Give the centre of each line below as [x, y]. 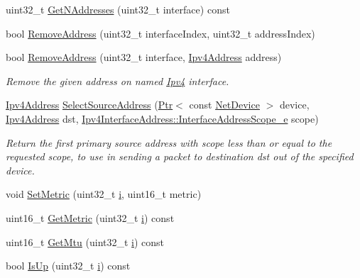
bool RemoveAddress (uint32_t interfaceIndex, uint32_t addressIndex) [160, 33]
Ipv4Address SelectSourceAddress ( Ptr [89, 105]
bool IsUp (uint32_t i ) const [68, 266]
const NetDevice [224, 105]
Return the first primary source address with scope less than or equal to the [169, 142]
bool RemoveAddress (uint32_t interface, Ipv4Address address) [144, 57]
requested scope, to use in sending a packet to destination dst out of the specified [180, 156]
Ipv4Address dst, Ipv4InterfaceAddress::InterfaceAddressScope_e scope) [162, 118]
